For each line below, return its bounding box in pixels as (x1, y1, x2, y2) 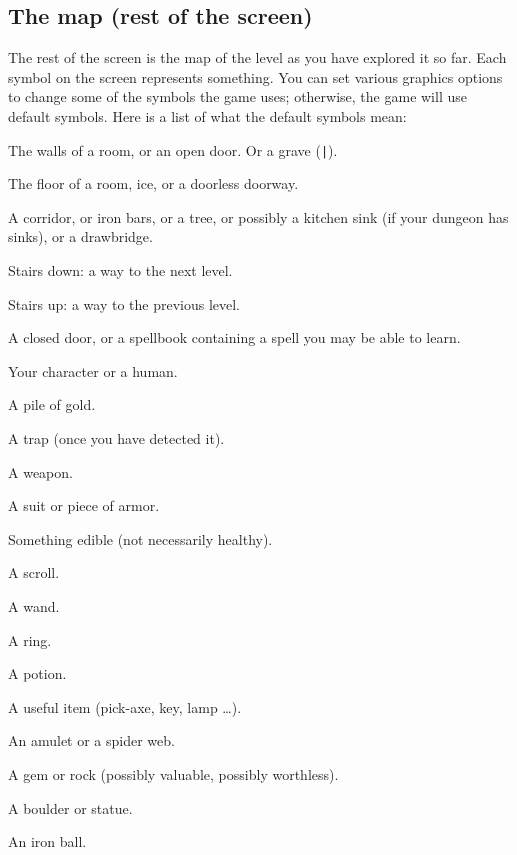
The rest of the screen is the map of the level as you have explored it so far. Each (8, 47, 507, 68)
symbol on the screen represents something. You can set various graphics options (8, 66, 503, 87)
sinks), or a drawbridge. (8, 226, 153, 247)
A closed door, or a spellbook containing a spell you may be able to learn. (8, 327, 461, 348)
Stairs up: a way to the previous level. (8, 293, 241, 314)
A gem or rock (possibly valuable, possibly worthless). (8, 763, 339, 784)
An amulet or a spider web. (8, 730, 175, 751)
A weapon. (8, 461, 73, 482)
